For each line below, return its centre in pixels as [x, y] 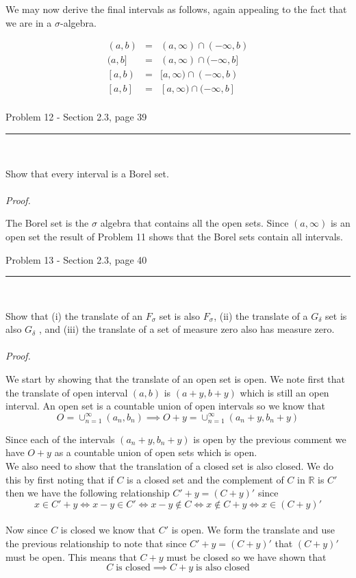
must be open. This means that [71, 556]
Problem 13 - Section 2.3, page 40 [76, 259]
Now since [27, 530]
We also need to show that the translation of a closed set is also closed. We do [169, 466]
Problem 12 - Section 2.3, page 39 [76, 117]
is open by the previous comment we [270, 439]
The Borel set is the [47, 223]
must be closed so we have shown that [246, 556]
